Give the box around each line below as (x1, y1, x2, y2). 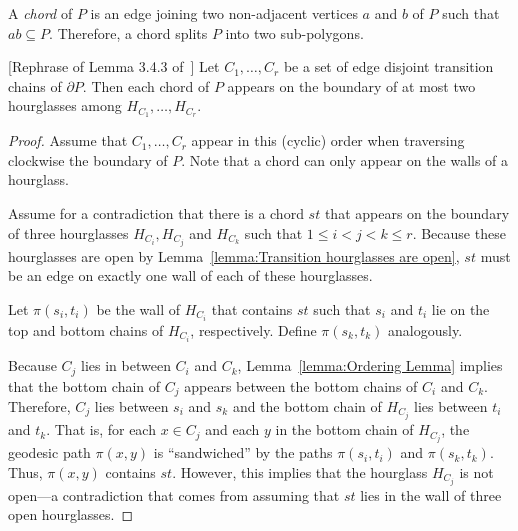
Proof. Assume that (8, 130, 128, 151)
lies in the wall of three (360, 484, 502, 505)
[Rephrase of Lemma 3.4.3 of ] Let (8, 56, 220, 77)
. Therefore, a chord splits (49, 22, 208, 43)
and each (205, 419, 260, 440)
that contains (211, 298, 293, 319)
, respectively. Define (190, 319, 317, 340)
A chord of (8, 3, 73, 23)
